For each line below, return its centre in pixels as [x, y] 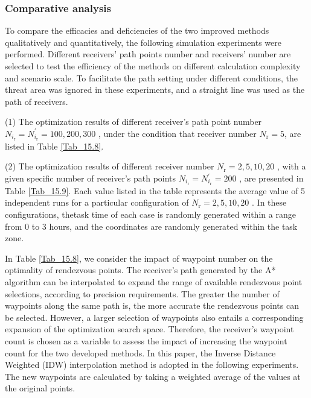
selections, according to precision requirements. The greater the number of [142, 293]
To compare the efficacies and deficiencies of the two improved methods [137, 30]
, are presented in [271, 178]
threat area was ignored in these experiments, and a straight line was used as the [155, 90]
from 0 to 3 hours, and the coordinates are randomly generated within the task [151, 226]
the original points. [40, 388]
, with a [292, 166]
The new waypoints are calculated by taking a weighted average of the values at [153, 376]
